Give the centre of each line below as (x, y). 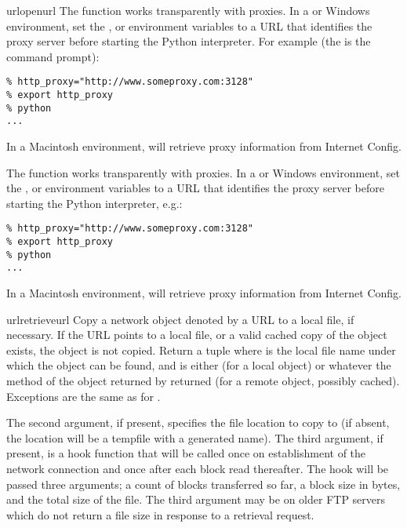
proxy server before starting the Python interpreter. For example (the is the (189, 41)
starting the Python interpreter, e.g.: (94, 203)
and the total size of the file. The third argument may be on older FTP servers (196, 499)
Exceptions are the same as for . (84, 396)
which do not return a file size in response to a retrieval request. (160, 514)
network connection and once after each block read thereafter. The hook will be (198, 468)
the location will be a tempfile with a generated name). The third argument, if (195, 437)
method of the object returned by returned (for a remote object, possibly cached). (203, 380)
